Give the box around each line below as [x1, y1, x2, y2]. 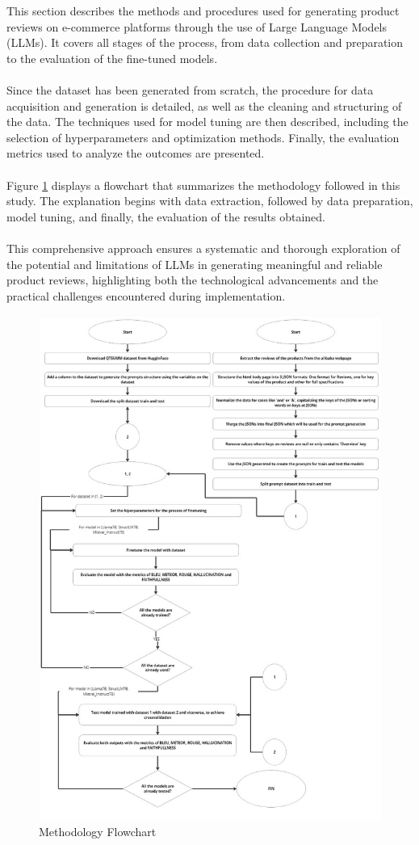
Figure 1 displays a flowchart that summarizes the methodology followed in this [6, 176, 400, 193]
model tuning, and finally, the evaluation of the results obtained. [6, 208, 325, 225]
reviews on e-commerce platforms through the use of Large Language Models [6, 18, 388, 35]
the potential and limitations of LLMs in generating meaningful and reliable [6, 255, 383, 272]
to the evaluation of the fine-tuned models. [6, 49, 218, 66]
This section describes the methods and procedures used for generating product [6, 2, 400, 19]
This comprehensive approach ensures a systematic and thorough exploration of [6, 239, 400, 256]
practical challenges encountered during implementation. [6, 287, 286, 304]
